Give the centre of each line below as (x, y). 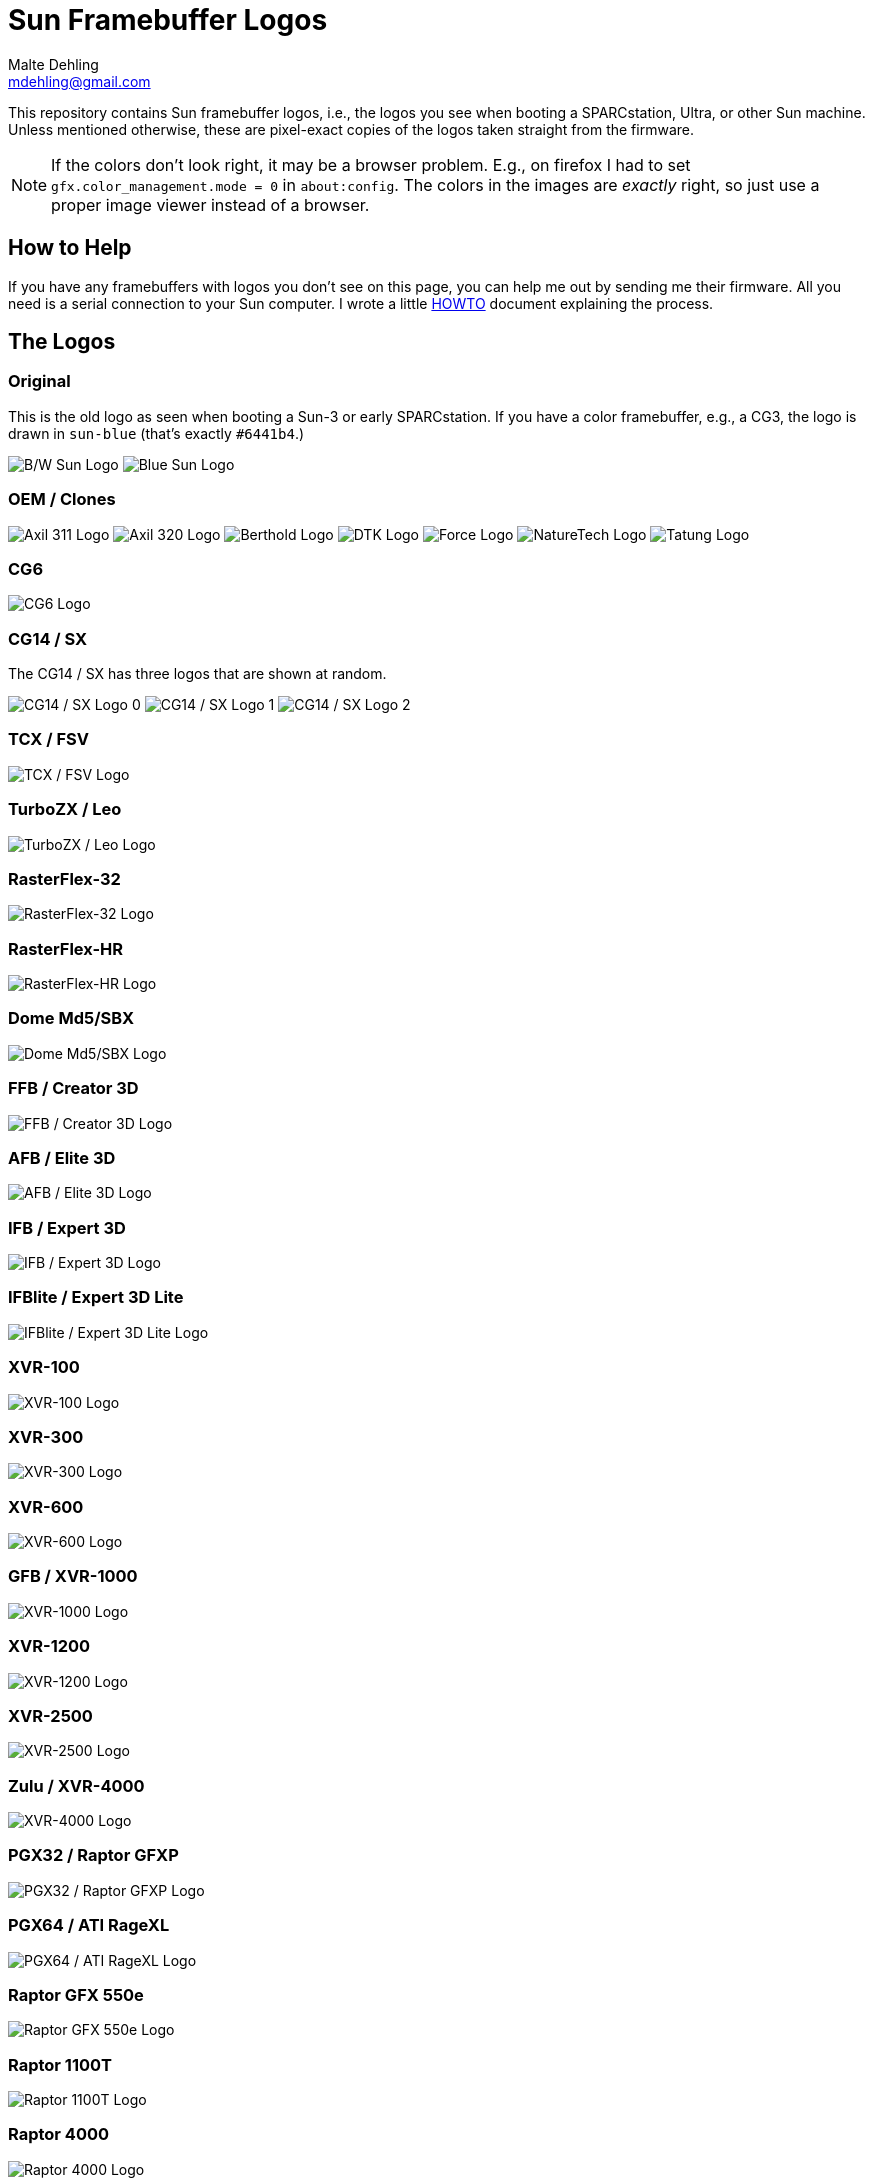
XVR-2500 (50, 1715)
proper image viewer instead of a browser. (210, 204)
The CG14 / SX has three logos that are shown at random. (197, 674)
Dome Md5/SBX (71, 1018)
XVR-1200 (49, 1646)
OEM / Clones (62, 499)
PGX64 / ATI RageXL (89, 1925)
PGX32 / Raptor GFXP (93, 1855)
